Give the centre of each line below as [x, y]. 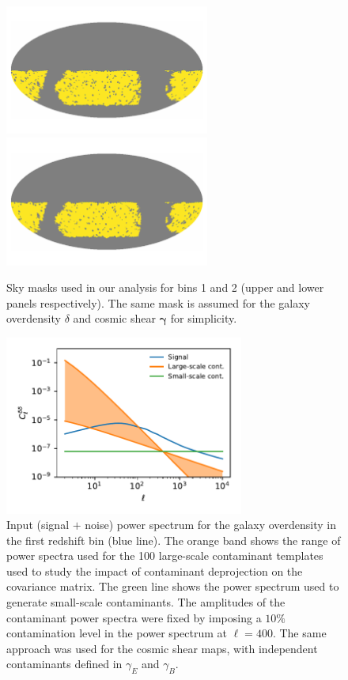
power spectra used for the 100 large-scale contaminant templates [165, 555]
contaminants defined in [64, 664]
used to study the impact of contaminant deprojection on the [155, 570]
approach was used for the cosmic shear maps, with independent [162, 648]
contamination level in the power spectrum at [117, 633]
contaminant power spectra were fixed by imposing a [134, 617]
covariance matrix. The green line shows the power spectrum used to [173, 586]
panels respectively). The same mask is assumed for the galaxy [159, 302]
